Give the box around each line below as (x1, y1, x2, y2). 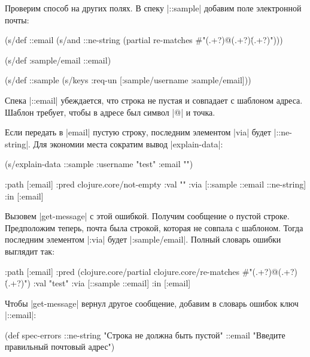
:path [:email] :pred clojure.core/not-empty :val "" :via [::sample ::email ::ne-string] (5, 177, 306, 190)
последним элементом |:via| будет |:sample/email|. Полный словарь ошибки (5, 233, 281, 246)
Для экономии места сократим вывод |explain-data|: (33, 137, 223, 150)
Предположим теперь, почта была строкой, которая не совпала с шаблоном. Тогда (5, 221, 303, 234)
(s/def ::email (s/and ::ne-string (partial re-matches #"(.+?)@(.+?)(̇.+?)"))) (5, 34, 283, 46)
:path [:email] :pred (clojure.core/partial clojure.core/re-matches (5, 265, 239, 277)
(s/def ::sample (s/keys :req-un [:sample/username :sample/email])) (5, 74, 251, 86)
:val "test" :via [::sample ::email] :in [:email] (33, 277, 191, 289)
